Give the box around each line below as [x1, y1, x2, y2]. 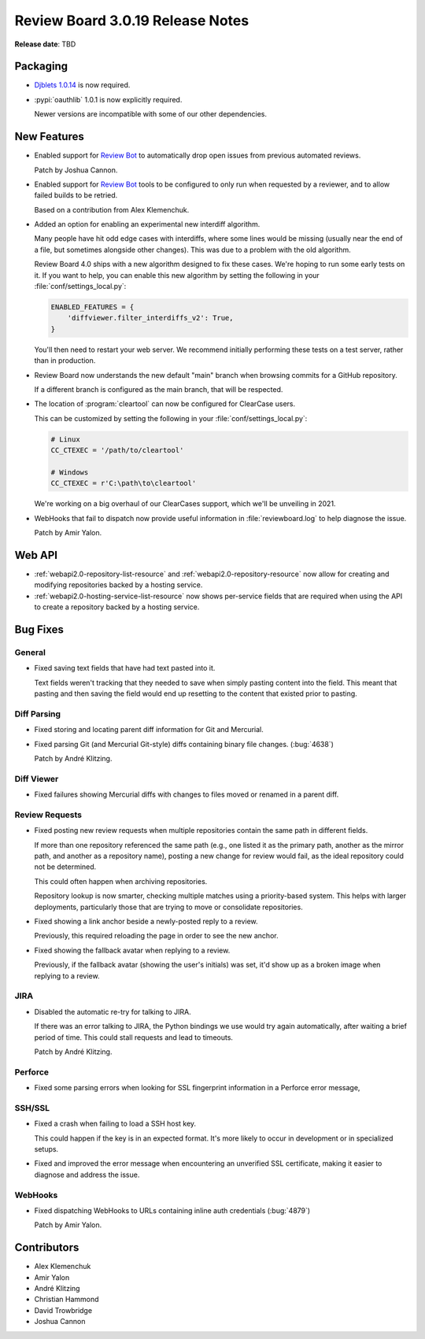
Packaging [14, 60, 68, 73]
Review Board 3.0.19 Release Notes [14, 12, 249, 29]
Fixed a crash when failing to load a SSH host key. [34, 1119, 197, 1129]
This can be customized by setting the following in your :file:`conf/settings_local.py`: [34, 413, 308, 423]
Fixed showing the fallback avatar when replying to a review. [34, 945, 231, 955]
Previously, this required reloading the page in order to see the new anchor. [34, 931, 279, 941]
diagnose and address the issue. [34, 1170, 140, 1179]
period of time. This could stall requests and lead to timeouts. [34, 1032, 234, 1042]
